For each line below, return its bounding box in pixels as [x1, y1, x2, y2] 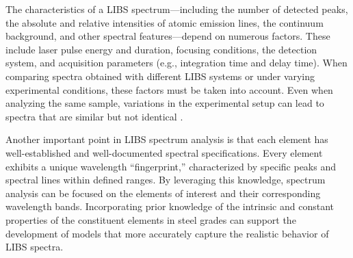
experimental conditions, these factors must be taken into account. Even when [5, 82, 333, 96]
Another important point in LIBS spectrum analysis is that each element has [5, 132, 328, 146]
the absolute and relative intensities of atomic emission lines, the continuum [5, 15, 324, 29]
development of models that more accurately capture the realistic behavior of [5, 226, 329, 240]
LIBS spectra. [5, 240, 64, 254]
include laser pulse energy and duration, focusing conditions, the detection [5, 42, 317, 56]
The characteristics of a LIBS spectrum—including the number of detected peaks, [5, 2, 348, 16]
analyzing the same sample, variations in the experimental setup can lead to [5, 96, 324, 110]
